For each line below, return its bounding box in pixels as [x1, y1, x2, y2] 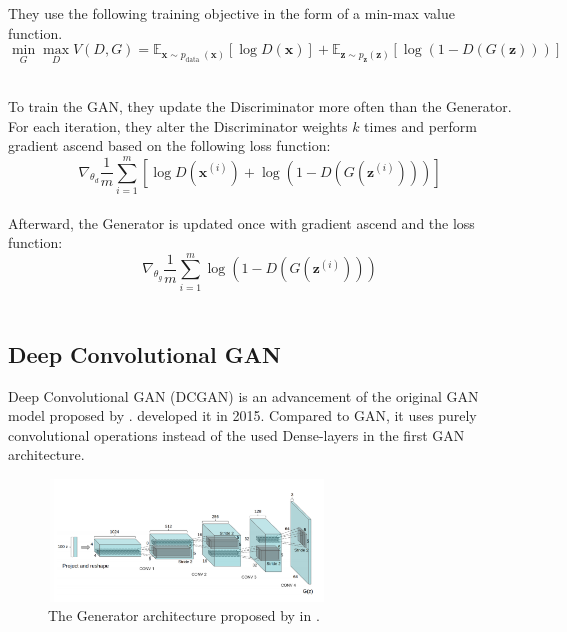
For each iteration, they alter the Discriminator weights [8, 115, 348, 136]
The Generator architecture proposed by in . [48, 605, 320, 626]
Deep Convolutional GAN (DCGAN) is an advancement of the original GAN [8, 385, 479, 406]
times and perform [364, 115, 478, 136]
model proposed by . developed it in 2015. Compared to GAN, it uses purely [8, 405, 477, 426]
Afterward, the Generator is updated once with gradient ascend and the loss [8, 212, 475, 233]
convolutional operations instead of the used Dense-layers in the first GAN [8, 424, 465, 445]
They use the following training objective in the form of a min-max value [8, 3, 455, 23]
